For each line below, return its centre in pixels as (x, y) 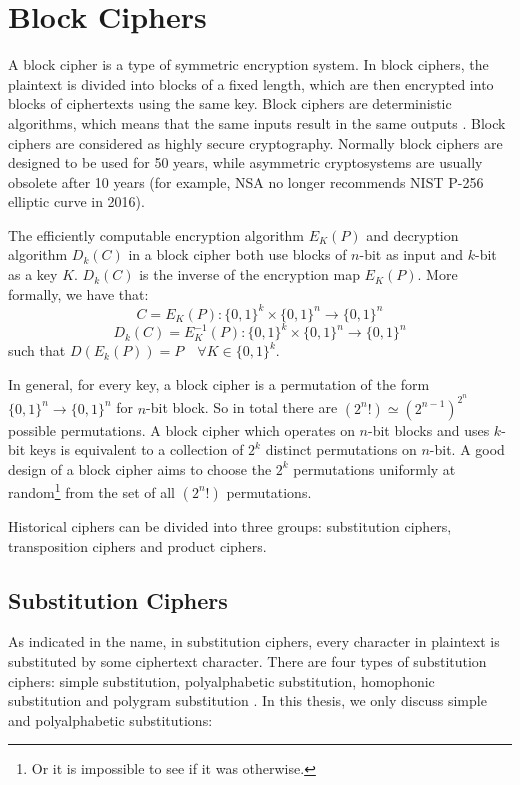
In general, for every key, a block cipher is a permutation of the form (219, 383)
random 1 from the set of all (91, 490)
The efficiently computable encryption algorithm (156, 234)
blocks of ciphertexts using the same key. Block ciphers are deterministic (230, 103)
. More (437, 274)
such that (37, 350)
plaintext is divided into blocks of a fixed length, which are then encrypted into (251, 83)
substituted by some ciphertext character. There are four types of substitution (247, 660)
